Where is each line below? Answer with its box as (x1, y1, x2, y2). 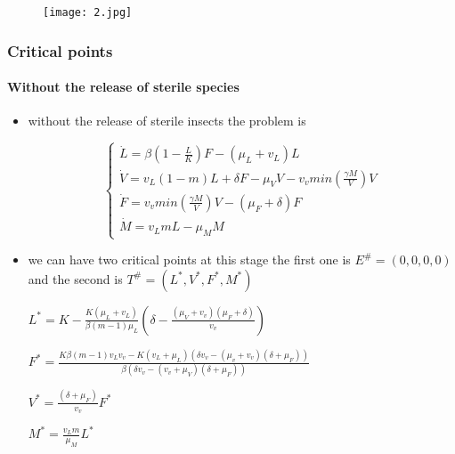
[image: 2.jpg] (43, 6, 133, 19)
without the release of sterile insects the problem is (28, 111, 306, 130)
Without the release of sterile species (7, 77, 240, 96)
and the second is (28, 269, 123, 288)
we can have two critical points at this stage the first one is (28, 250, 351, 269)
